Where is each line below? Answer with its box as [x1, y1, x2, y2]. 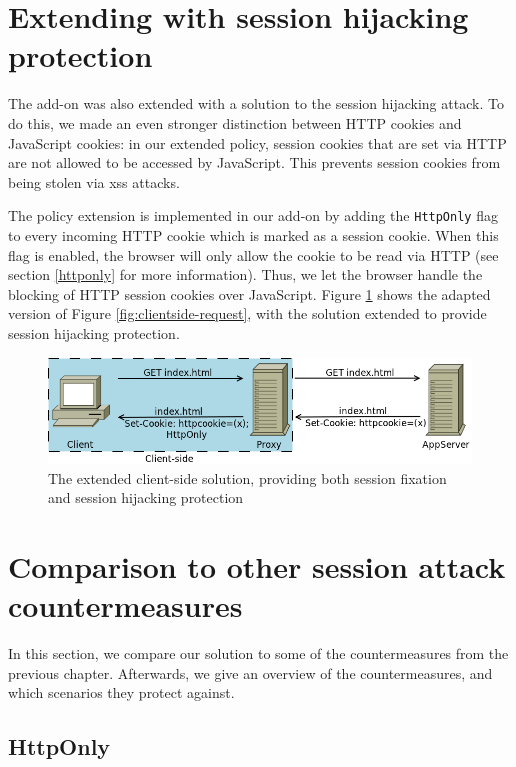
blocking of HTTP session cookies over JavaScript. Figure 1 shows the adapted [8, 283, 491, 304]
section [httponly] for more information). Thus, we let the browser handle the [8, 264, 483, 285]
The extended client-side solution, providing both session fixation [48, 467, 447, 488]
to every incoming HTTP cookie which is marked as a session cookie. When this [8, 224, 499, 245]
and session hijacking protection [48, 487, 244, 508]
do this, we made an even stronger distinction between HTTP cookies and [8, 112, 462, 133]
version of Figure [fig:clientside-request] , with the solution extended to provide [8, 303, 487, 324]
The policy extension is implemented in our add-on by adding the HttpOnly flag [8, 205, 498, 226]
